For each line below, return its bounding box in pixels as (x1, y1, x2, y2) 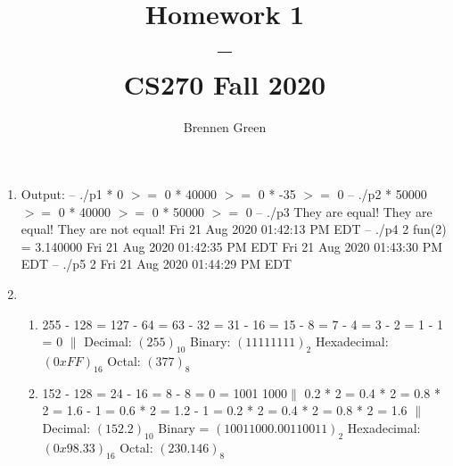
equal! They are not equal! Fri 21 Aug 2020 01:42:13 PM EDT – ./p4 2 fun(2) (21, 220, 447, 238)
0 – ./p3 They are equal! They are (245, 202, 432, 221)
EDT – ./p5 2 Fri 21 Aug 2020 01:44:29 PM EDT (21, 254, 292, 273)
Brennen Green (183, 117, 267, 136)
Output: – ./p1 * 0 (21, 185, 124, 204)
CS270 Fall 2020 (123, 65, 326, 102)
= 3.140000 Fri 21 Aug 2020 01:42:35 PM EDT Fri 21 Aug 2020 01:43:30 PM (21, 237, 443, 255)
